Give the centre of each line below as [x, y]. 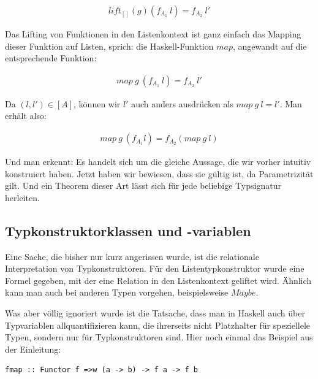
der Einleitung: [33, 349]
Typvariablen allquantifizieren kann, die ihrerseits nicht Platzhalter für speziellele [158, 325]
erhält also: [26, 116]
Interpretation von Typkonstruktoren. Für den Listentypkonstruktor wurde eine [155, 268]
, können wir [97, 103]
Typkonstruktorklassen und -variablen [128, 230]
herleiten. [22, 197]
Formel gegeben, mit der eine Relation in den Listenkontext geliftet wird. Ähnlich [158, 280]
